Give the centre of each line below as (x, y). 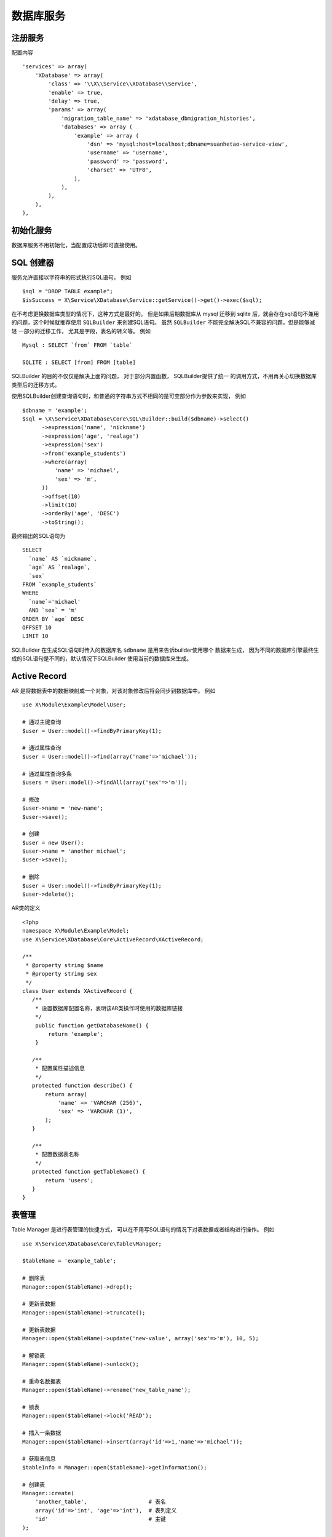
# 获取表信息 (39, 1459)
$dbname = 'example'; (55, 410)
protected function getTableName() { (89, 1172)
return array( (66, 1094)
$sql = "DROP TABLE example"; (68, 291)
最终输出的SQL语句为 (38, 536)
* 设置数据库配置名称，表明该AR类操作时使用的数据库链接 (109, 1008)
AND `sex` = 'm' (53, 610)
